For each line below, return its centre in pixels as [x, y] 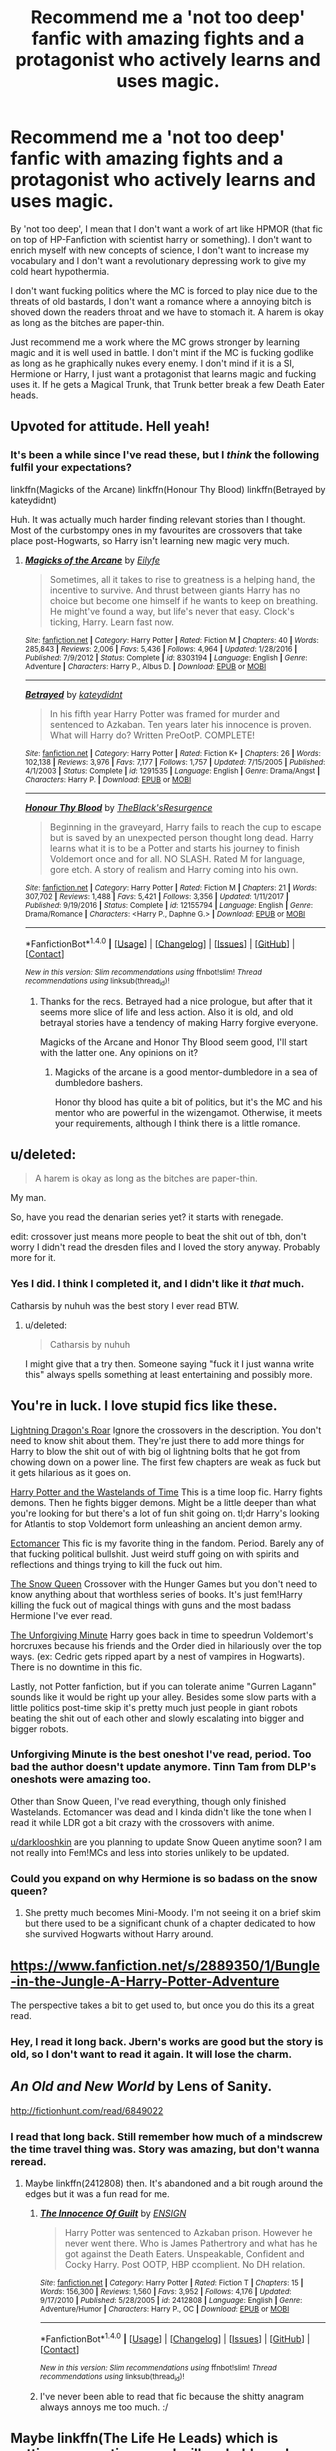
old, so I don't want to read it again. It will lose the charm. [151, 2054]
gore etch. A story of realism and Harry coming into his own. [174, 869]
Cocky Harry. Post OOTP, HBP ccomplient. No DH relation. [185, 2264]
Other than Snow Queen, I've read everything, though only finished [148, 1801]
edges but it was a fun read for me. [97, 2193]
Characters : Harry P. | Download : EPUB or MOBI [108, 779]
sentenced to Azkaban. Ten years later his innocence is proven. [180, 724]
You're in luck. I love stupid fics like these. [144, 1406]
